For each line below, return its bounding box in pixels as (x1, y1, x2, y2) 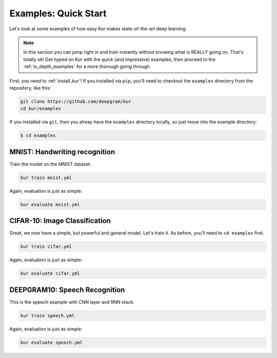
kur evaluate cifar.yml (20, 270, 81, 277)
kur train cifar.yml (20, 244, 72, 249)
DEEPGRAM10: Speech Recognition (9, 285, 125, 294)
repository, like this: (9, 85, 51, 91)
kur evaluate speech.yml (20, 340, 83, 345)
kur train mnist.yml (20, 175, 72, 180)
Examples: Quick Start (9, 8, 107, 19)
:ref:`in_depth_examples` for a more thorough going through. (23, 64, 151, 70)
